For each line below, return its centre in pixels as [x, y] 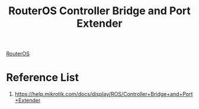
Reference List [42, 78]
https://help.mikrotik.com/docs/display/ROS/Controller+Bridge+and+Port [104, 94]
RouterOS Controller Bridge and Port [99, 11]
